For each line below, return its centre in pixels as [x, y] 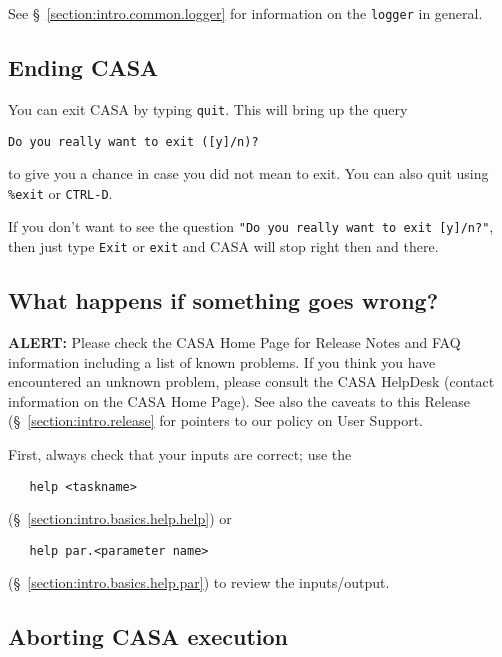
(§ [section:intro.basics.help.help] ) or [120, 518]
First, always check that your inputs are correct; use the [180, 453]
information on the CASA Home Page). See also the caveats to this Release [239, 400]
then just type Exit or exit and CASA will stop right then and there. [223, 246]
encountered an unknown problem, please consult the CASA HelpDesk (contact [251, 381]
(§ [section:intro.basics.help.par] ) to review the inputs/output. [199, 582]
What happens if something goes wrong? [223, 300]
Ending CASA [83, 67]
